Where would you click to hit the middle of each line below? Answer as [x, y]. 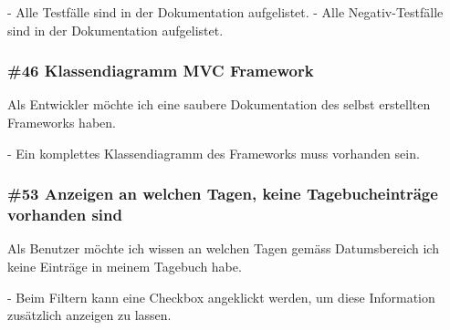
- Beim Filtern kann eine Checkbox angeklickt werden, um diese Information [221, 297]
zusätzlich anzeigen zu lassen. [89, 315]
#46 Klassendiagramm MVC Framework [161, 71]
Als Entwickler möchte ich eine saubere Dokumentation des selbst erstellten [219, 104]
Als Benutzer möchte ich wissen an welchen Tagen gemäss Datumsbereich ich [223, 248]
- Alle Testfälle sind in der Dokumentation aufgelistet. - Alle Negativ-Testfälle [225, 12]
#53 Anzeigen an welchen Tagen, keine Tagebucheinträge [223, 194]
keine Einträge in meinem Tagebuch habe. [125, 266]
